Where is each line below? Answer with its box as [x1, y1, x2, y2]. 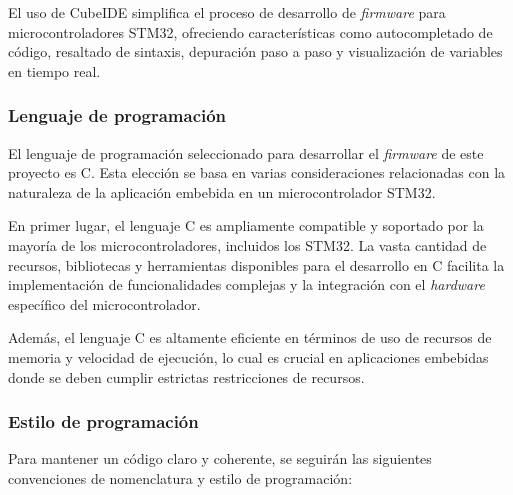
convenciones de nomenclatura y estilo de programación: [8, 467, 353, 488]
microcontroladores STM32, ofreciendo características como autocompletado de [8, 21, 493, 42]
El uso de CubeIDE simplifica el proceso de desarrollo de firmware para [8, 2, 446, 22]
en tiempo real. [8, 60, 101, 81]
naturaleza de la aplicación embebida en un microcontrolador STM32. [8, 181, 436, 202]
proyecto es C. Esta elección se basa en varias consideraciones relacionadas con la [8, 162, 506, 183]
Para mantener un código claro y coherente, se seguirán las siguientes [8, 448, 432, 469]
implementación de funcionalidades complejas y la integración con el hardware [8, 274, 485, 295]
